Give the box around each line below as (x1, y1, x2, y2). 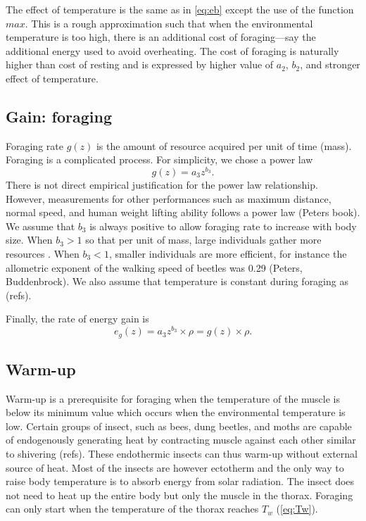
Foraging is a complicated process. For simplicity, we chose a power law (6, 152, 313, 167)
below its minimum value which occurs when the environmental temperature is (6, 405, 346, 420)
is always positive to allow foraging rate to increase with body (89, 218, 357, 233)
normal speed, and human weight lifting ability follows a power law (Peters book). (6, 205, 360, 220)
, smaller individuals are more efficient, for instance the (108, 246, 347, 260)
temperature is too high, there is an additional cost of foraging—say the (6, 30, 316, 44)
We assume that (6, 218, 75, 233)
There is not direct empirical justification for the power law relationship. (6, 177, 318, 192)
